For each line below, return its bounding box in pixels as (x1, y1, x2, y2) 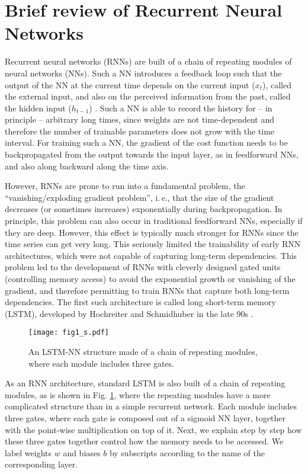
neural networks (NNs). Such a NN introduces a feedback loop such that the (5, 66, 282, 79)
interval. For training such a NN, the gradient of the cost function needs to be (5, 136, 288, 149)
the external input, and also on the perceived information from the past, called (5, 90, 291, 103)
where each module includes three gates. (28, 357, 174, 369)
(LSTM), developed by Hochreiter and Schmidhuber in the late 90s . (5, 307, 254, 319)
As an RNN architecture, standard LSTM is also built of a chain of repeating (5, 377, 285, 389)
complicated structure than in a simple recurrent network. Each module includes (5, 400, 297, 412)
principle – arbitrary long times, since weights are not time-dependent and (5, 113, 275, 126)
